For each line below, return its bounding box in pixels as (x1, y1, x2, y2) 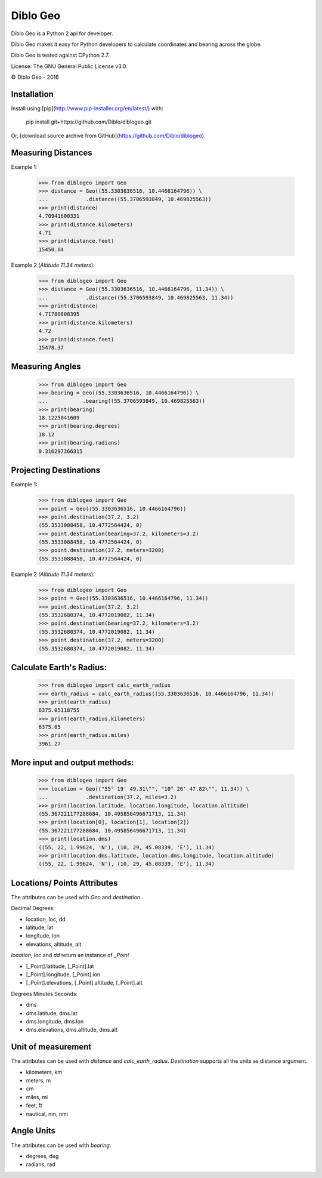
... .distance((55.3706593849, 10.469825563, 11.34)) (38, 294, 234, 301)
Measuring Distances (11, 147, 92, 158)
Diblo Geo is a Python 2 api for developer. (11, 30, 113, 37)
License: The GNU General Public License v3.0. (11, 63, 128, 70)
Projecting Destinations (11, 465, 101, 476)
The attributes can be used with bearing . (11, 1142, 112, 1149)
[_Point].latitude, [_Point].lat (26, 963, 94, 970)
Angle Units (11, 1125, 56, 1136)
